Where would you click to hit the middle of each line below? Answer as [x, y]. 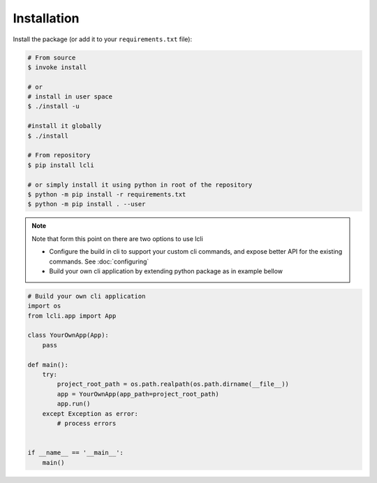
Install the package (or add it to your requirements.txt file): [102, 39]
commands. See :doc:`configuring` [99, 261]
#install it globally [65, 126]
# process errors [87, 423]
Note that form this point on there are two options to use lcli [118, 238]
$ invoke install [57, 67]
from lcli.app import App [72, 316]
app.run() [74, 404]
